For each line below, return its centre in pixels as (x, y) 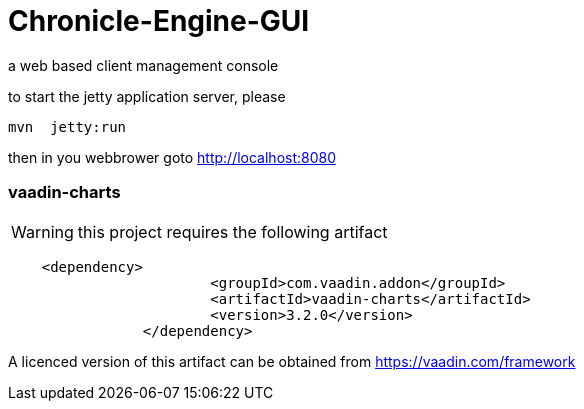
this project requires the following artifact (232, 231)
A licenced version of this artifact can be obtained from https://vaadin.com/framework (292, 361)
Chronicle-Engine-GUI (159, 21)
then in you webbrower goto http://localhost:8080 (172, 157)
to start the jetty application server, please (147, 96)
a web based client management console (143, 65)
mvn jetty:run (67, 126)
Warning (42, 231)
